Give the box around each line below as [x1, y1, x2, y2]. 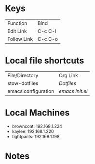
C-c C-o [38, 35, 58, 42]
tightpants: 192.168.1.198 [12, 133, 60, 139]
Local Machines [5, 107, 70, 118]
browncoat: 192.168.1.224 [12, 123, 63, 129]
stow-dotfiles [7, 80, 39, 86]
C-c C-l [38, 28, 56, 34]
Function [7, 20, 27, 27]
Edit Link [7, 28, 27, 34]
